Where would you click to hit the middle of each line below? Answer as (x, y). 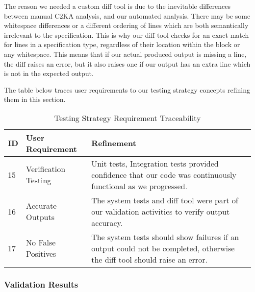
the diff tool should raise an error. (149, 259)
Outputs (40, 217)
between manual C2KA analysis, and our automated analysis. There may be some (127, 15)
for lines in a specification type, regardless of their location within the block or (122, 44)
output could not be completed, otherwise (163, 248)
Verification (46, 169)
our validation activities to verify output (161, 211)
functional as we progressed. (140, 186)
